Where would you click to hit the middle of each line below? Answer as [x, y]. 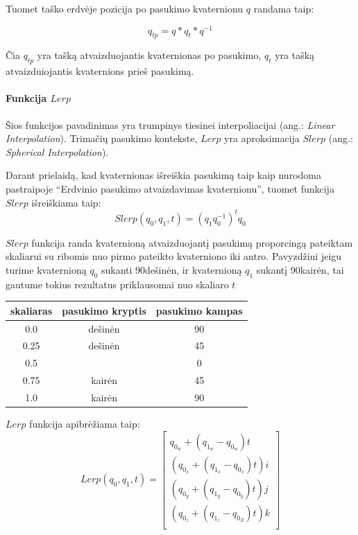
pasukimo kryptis [104, 310]
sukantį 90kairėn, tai [300, 269]
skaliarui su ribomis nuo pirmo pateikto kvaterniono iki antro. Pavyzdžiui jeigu [174, 256]
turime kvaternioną [46, 269]
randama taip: [284, 8]
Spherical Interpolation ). [57, 151]
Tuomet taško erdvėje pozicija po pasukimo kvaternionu [125, 8]
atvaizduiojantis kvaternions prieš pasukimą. [100, 71]
